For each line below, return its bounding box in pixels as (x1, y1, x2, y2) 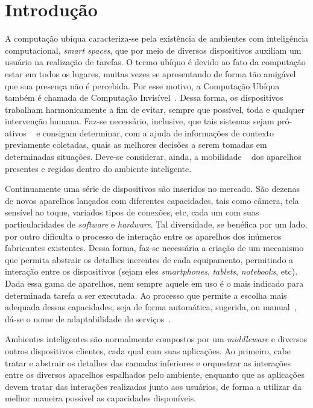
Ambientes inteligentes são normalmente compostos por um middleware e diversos (5, 333, 308, 345)
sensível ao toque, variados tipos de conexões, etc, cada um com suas (5, 206, 259, 218)
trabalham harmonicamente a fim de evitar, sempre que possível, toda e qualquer (5, 103, 305, 115)
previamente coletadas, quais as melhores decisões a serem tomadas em (5, 138, 267, 151)
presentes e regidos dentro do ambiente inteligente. (5, 162, 192, 174)
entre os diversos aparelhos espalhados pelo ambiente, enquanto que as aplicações (5, 368, 305, 381)
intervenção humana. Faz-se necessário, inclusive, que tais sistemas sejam (5, 115, 274, 127)
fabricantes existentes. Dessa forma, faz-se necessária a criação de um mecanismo (5, 241, 304, 254)
